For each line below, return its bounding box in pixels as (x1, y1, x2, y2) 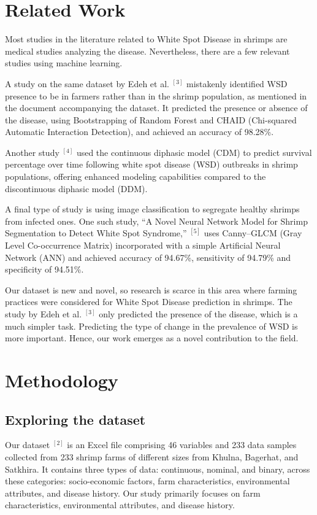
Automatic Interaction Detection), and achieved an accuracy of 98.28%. (5, 125, 274, 138)
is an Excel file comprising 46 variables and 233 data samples (67, 438, 297, 451)
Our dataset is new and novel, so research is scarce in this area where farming (5, 283, 297, 296)
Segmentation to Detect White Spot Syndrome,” (5, 227, 187, 239)
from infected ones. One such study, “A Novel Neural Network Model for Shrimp (5, 214, 308, 227)
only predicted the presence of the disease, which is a (99, 308, 298, 320)
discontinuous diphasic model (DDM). (5, 182, 148, 195)
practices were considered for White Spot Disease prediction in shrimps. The (5, 295, 292, 308)
